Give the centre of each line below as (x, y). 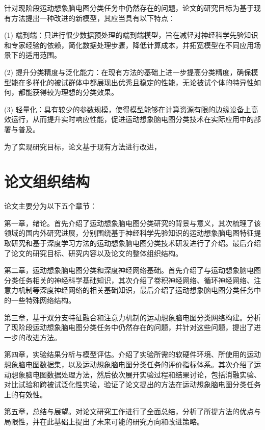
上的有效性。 (25, 394)
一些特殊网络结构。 (43, 300)
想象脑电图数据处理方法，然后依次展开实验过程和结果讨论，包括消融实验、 (136, 374)
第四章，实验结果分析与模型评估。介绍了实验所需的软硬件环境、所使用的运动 (132, 354)
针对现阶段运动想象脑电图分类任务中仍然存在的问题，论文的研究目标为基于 (129, 8)
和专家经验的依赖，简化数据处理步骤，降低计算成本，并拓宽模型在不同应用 (129, 45)
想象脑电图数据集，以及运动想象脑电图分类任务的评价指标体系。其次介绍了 (129, 364)
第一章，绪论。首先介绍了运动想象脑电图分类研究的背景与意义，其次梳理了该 (132, 223)
